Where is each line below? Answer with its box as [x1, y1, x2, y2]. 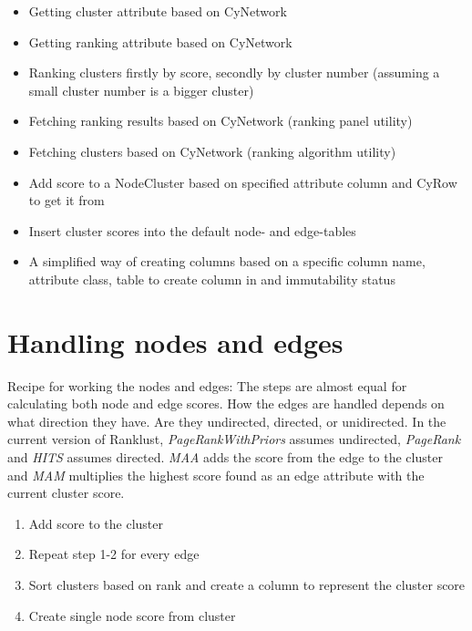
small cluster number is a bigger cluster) [28, 80, 254, 99]
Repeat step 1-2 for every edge [28, 544, 200, 564]
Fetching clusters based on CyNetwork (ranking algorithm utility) [28, 141, 396, 160]
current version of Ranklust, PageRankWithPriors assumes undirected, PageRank [7, 429, 461, 449]
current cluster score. [7, 483, 125, 502]
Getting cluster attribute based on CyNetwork [28, 2, 287, 20]
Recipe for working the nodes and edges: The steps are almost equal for [7, 376, 407, 395]
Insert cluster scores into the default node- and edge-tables [28, 221, 356, 240]
